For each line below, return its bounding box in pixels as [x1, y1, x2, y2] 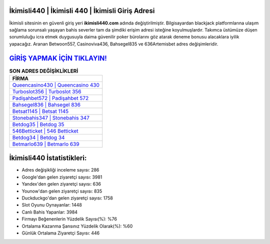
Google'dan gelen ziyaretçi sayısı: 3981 [21, 174, 102, 180]
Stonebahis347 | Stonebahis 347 [12, 114, 89, 121]
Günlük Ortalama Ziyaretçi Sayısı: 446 [21, 230, 100, 236]
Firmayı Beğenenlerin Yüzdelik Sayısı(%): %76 [21, 216, 117, 222]
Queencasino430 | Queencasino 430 [12, 81, 100, 88]
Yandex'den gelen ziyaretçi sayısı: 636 [21, 181, 101, 187]
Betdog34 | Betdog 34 [12, 134, 65, 141]
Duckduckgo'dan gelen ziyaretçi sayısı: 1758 [21, 195, 113, 201]
